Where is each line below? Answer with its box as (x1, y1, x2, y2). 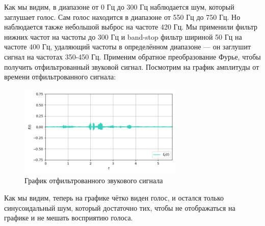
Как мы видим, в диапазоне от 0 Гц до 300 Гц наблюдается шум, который (4, 2, 234, 12)
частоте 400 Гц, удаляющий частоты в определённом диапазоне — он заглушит (4, 41, 251, 52)
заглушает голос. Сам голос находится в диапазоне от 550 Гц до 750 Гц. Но (4, 11, 241, 22)
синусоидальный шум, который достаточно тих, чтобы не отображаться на (4, 202, 235, 213)
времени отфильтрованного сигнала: (4, 71, 116, 82)
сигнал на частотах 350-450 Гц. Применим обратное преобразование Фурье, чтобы (4, 51, 261, 62)
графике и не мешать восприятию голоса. (4, 212, 133, 223)
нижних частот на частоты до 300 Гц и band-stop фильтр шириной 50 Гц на (4, 31, 242, 42)
